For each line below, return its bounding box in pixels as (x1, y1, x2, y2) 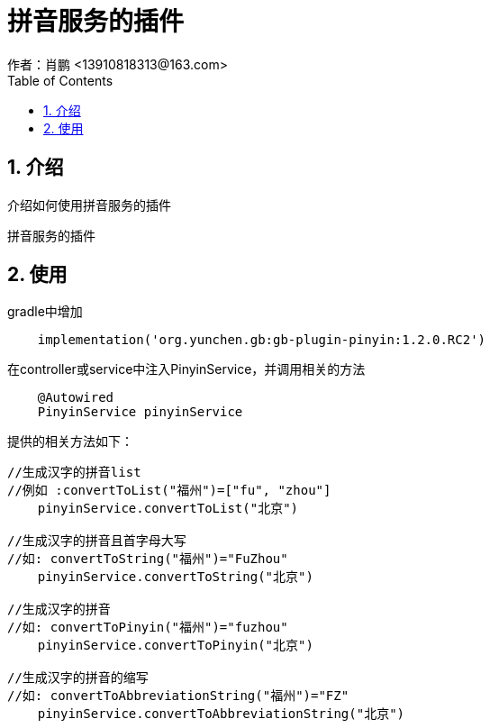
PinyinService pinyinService (37, 405, 243, 420)
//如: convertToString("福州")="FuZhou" (7, 551, 288, 567)
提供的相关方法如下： (7, 433, 133, 450)
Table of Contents (7, 72, 113, 88)
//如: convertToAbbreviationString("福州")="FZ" (7, 688, 349, 704)
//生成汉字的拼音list (7, 465, 141, 480)
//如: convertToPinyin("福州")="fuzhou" (7, 620, 288, 635)
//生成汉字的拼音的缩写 (7, 670, 149, 686)
